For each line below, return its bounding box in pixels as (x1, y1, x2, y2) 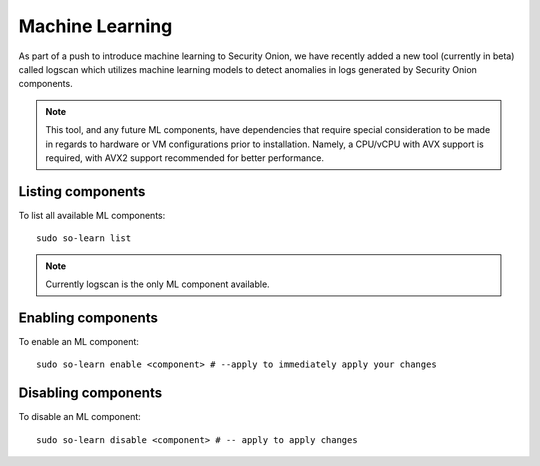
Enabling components (18, 309, 159, 326)
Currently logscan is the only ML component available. (45, 278, 270, 290)
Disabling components (18, 385, 163, 402)
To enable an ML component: (18, 335, 140, 347)
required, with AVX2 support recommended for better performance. (45, 151, 325, 164)
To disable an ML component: (18, 411, 142, 423)
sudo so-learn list (36, 233, 132, 244)
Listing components (18, 183, 146, 200)
